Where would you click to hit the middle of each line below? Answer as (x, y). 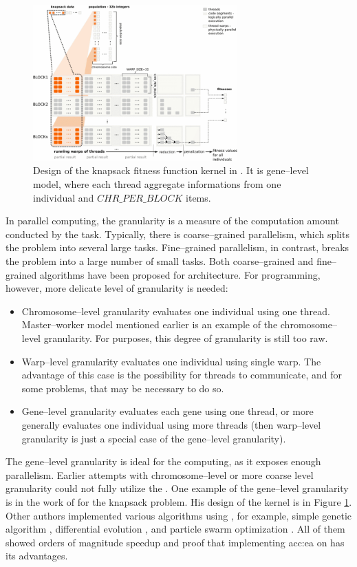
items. (198, 197)
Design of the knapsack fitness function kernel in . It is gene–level (171, 170)
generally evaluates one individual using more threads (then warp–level (171, 424)
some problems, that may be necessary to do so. (123, 388)
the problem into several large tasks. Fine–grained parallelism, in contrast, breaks (177, 247)
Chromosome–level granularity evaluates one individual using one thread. (176, 311)
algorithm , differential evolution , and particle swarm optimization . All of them (175, 529)
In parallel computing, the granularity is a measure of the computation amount (172, 221)
